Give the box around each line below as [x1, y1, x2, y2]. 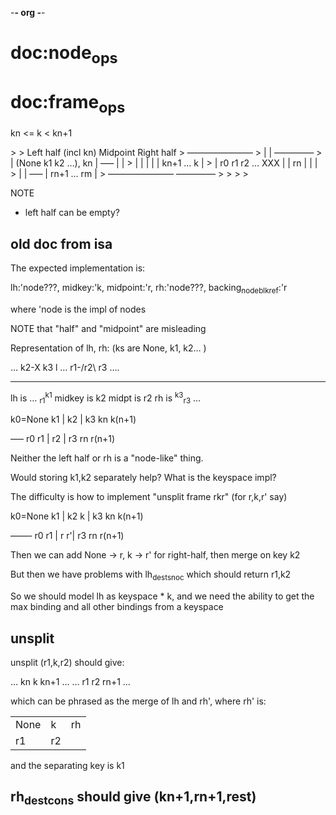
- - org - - [10, 7, 46, 18]
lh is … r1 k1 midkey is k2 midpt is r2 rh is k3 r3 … [10, 390, 202, 406]
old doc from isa [10, 235, 113, 252]
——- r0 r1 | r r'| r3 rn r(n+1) [10, 530, 125, 542]
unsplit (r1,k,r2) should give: [10, 656, 125, 668]
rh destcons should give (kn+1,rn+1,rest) [10, 788, 257, 808]
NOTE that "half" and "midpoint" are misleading [10, 322, 207, 334]
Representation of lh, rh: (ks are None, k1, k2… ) [10, 342, 207, 354]
